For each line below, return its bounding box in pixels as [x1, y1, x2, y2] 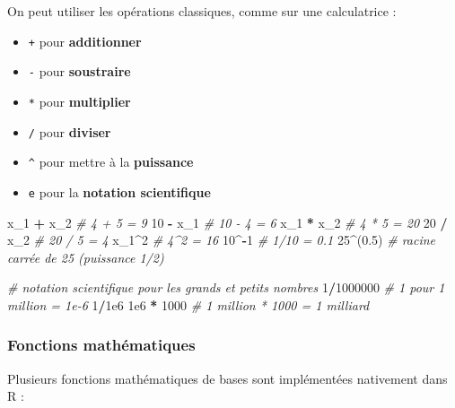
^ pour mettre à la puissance [28, 152, 194, 171]
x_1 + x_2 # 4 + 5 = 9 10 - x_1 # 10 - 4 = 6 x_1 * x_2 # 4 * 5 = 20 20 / [7, 213, 448, 231]
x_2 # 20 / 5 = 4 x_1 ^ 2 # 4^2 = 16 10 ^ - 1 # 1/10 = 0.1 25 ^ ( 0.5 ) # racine [7, 230, 436, 249]
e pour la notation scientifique [28, 182, 211, 201]
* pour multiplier [28, 91, 131, 110]
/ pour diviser [28, 122, 111, 141]
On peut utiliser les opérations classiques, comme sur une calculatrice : [7, 2, 397, 20]
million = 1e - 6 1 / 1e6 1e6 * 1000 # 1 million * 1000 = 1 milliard [7, 295, 370, 314]
